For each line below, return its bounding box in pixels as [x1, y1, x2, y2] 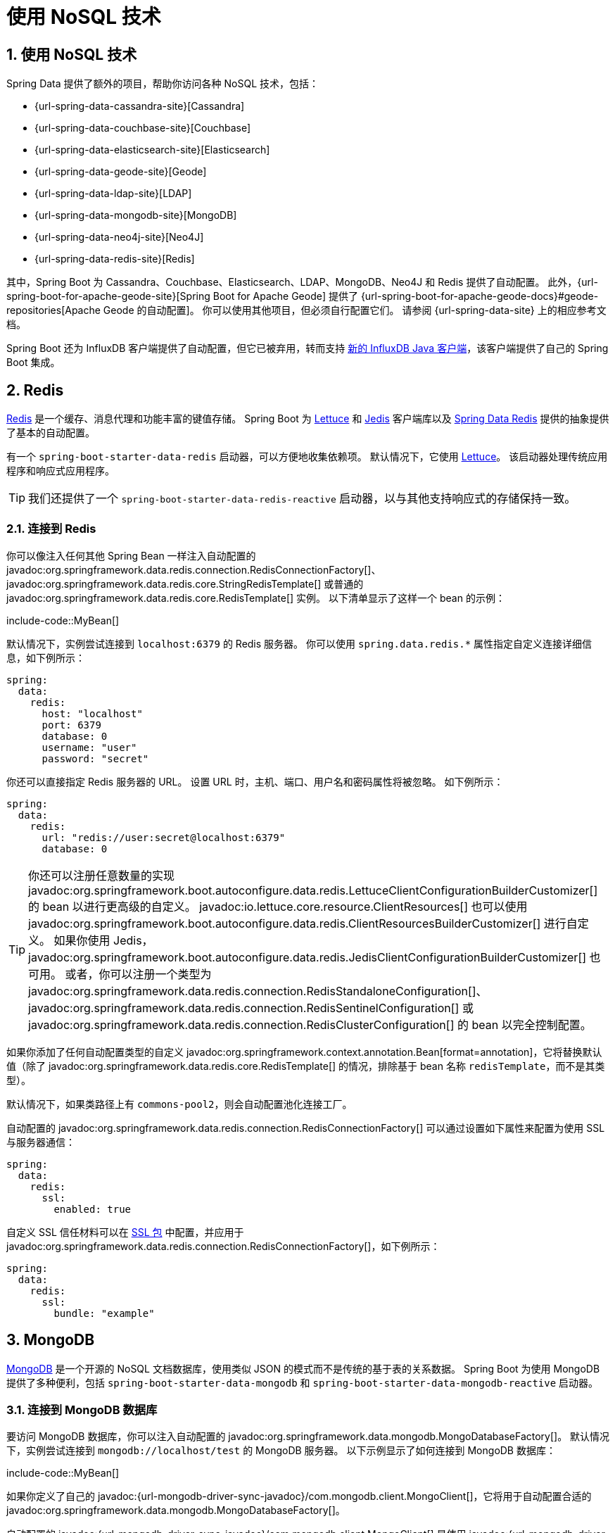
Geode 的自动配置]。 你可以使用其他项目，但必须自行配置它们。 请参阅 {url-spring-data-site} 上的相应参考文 [103, 304, 607, 317]
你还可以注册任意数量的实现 [28, 868, 175, 883]
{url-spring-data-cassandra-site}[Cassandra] [34, 100, 245, 113]
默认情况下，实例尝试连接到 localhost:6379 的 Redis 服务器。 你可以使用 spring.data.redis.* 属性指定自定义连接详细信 [6, 637, 592, 650]
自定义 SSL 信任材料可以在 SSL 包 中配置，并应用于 [6, 1225, 244, 1238]
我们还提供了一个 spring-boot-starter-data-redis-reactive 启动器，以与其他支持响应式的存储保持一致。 [28, 491, 576, 506]
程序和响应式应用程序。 [6, 465, 115, 477]
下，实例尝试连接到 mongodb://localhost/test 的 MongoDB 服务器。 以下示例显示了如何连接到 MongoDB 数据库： [6, 1444, 556, 1457]
